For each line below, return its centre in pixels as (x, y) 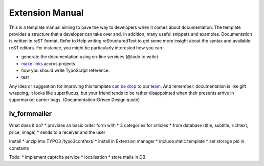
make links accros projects (48, 63)
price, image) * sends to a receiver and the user (57, 132)
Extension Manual (46, 13)
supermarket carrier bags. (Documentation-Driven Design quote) (75, 100)
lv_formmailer (31, 114)
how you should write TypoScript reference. (66, 70)
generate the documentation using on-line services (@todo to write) (90, 57)
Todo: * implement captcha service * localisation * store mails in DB (77, 157)
